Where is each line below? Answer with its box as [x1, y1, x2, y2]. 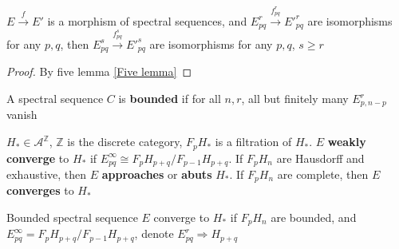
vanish [6, 106, 38, 123]
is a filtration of [215, 133, 292, 150]
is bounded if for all [118, 90, 221, 107]
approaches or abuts [101, 165, 212, 182]
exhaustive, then [6, 165, 87, 182]
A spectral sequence [6, 90, 104, 107]
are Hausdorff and [276, 149, 365, 166]
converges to [6, 182, 74, 199]
